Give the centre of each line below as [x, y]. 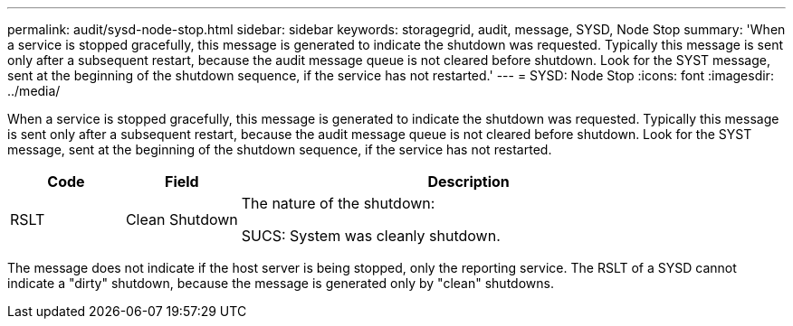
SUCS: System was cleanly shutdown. [371, 236]
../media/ [34, 91]
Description [468, 182]
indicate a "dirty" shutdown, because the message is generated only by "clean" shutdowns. [281, 283]
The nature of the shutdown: [338, 203]
